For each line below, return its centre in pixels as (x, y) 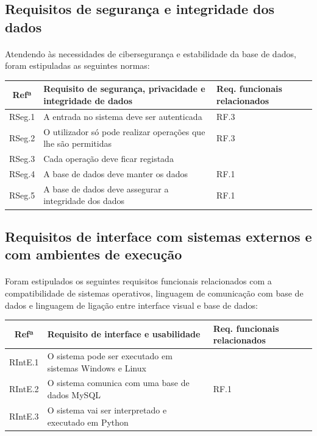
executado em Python (88, 422)
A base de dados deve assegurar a (106, 188)
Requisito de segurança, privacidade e (124, 89)
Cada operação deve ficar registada (109, 159)
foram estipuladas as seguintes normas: (77, 65)
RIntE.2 (24, 389)
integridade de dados (88, 101)
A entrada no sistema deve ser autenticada (123, 116)
